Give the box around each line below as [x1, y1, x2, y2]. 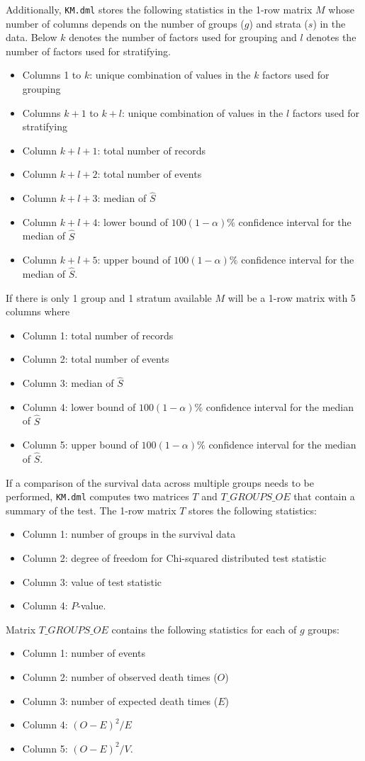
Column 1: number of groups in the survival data [22, 526, 236, 541]
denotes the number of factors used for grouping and [69, 30, 297, 45]
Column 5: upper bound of [22, 437, 138, 452]
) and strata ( [249, 16, 308, 30]
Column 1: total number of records [22, 327, 174, 342]
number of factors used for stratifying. [6, 43, 171, 58]
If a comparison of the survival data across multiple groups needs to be [6, 475, 314, 490]
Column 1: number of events [22, 646, 145, 660]
